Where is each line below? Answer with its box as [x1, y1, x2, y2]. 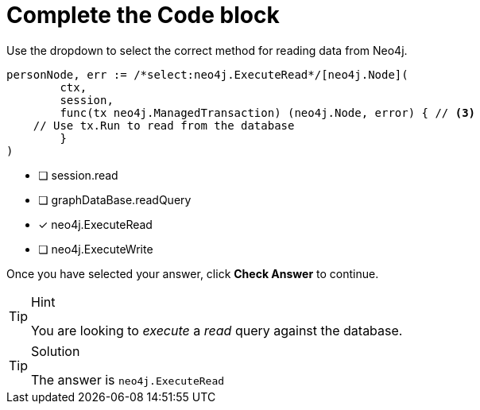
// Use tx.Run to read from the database [33, 118, 295, 132]
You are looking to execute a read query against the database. [31, 322, 403, 338]
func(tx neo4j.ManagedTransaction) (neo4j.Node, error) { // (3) [60, 106, 476, 119]
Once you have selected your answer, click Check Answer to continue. [6, 266, 379, 280]
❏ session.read [38, 168, 118, 182]
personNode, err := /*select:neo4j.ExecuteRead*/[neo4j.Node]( [6, 68, 408, 81]
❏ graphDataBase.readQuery [38, 192, 192, 207]
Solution [31, 342, 80, 359]
